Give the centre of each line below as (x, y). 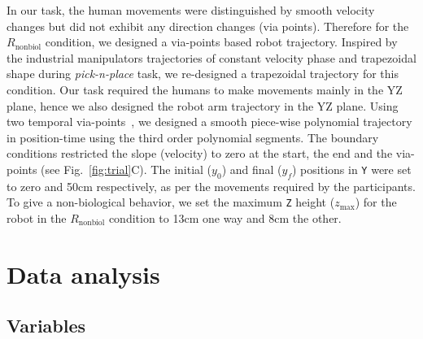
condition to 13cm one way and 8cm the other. (225, 217)
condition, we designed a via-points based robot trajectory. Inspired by (221, 42)
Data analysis (83, 274)
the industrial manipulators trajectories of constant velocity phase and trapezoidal (211, 57)
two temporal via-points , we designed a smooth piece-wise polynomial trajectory (209, 122)
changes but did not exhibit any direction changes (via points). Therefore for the (208, 26)
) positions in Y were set (352, 169)
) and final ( (252, 169)
